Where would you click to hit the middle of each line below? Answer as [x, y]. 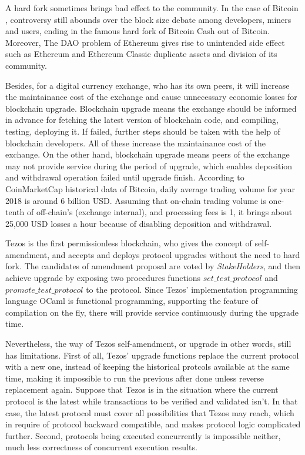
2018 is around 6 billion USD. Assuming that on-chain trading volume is [136, 200]
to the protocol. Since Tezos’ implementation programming [192, 289]
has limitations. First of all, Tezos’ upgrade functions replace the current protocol [152, 355]
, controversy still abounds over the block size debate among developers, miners [148, 19]
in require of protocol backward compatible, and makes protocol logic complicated [153, 424]
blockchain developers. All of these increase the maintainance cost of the [135, 143]
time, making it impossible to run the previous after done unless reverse [135, 378]
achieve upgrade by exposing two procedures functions [103, 278]
